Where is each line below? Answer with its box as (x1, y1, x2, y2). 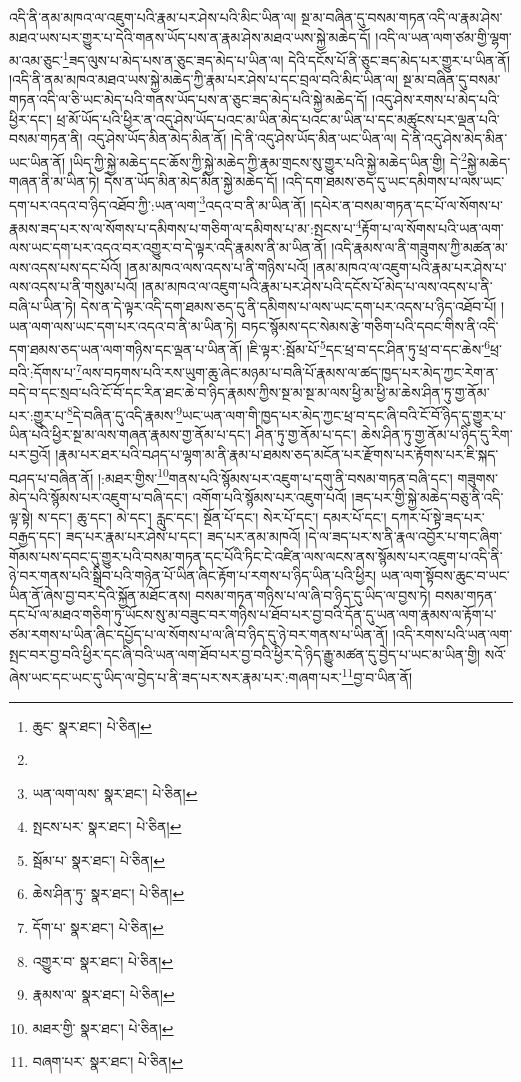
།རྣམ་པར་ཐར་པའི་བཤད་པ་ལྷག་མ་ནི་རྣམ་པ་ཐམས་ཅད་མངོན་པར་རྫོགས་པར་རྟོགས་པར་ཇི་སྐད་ (55, 444, 499, 465)
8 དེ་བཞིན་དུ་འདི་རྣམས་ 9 (66, 402, 183, 425)
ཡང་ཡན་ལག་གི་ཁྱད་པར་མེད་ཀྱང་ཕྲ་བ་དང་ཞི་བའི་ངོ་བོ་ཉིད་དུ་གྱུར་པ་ (182, 404, 506, 425)
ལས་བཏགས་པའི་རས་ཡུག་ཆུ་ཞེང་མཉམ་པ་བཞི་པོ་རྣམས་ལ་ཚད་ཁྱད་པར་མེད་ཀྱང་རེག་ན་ (81, 362, 499, 383)
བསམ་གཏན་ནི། (9, 128, 83, 149)
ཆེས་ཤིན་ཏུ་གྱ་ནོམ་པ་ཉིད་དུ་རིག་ (361, 424, 513, 445)
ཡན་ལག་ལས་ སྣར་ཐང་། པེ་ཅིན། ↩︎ (32, 782, 198, 803)
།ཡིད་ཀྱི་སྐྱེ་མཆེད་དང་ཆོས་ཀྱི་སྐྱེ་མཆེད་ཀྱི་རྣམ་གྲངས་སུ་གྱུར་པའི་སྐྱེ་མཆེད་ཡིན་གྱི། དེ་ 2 (69, 148, 467, 172)
